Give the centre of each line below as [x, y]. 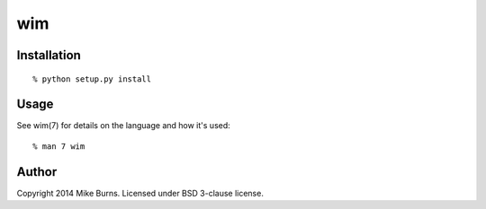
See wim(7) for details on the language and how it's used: [124, 126]
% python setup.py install [92, 79]
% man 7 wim [59, 146]
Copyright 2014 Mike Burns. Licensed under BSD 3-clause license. [140, 193]
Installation [49, 55]
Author [37, 172]
